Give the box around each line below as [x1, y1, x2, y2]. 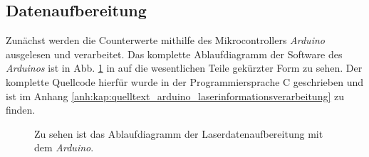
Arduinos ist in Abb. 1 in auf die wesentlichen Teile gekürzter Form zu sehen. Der [6, 60, 363, 75]
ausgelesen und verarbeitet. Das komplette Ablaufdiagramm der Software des [6, 46, 343, 61]
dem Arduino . [34, 140, 94, 155]
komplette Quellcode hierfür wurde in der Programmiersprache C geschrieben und [6, 74, 363, 89]
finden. [6, 102, 36, 117]
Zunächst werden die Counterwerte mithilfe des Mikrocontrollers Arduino [6, 33, 325, 48]
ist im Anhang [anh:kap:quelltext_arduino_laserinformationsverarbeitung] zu [6, 88, 344, 103]
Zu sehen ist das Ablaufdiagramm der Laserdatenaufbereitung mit [34, 126, 323, 141]
